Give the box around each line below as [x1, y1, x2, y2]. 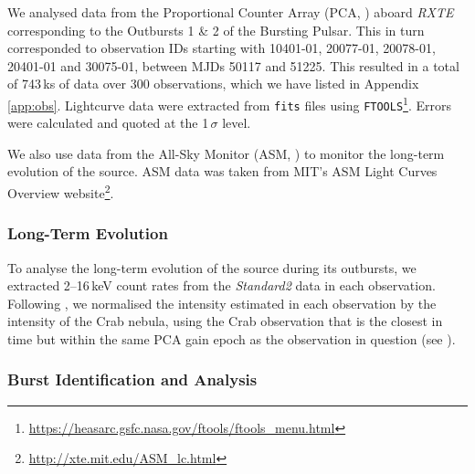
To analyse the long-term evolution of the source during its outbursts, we [7, 258, 417, 277]
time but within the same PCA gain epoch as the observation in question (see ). [7, 329, 456, 348]
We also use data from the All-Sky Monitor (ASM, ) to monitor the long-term [7, 143, 445, 163]
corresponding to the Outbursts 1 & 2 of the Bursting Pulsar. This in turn [7, 20, 425, 39]
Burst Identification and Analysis [7, 368, 258, 391]
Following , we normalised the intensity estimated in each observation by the [7, 293, 437, 312]
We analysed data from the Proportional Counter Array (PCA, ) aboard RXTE [7, 3, 454, 21]
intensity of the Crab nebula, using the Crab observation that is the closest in [7, 311, 443, 331]
